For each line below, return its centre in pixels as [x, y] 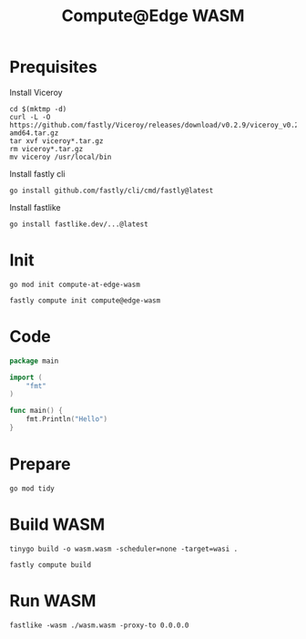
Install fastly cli [37, 173]
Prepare [40, 464]
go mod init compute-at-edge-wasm [75, 284]
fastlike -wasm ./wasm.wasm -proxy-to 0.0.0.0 [99, 625]
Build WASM [57, 525]
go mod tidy [32, 489]
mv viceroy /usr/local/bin [61, 157]
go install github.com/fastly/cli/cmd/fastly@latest [112, 191]
